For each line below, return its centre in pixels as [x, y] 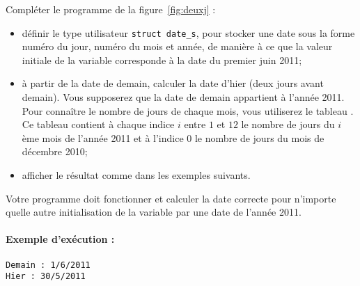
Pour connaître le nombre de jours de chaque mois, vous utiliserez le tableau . [188, 110]
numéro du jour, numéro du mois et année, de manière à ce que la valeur [177, 46]
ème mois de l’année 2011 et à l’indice [103, 137]
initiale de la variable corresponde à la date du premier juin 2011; [162, 59]
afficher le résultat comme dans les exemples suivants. [136, 175]
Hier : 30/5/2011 [46, 277]
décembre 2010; [55, 151]
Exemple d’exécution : [60, 239]
